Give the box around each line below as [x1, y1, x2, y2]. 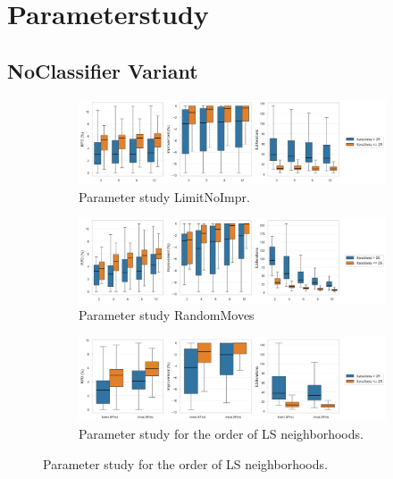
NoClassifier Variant [7, 56, 198, 84]
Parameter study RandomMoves [79, 306, 255, 324]
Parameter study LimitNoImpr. [79, 187, 250, 206]
